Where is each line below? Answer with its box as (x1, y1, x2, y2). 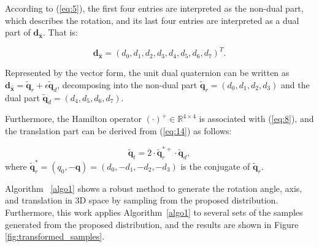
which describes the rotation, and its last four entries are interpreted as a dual (5, 13, 299, 26)
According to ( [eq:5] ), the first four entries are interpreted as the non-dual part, (5, 2, 304, 14)
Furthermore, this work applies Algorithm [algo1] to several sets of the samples (5, 206, 303, 219)
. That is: (43, 26, 78, 39)
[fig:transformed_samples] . (5, 230, 105, 243)
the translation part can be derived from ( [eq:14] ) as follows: (5, 124, 232, 137)
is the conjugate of (180, 159, 250, 172)
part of (5, 26, 31, 39)
